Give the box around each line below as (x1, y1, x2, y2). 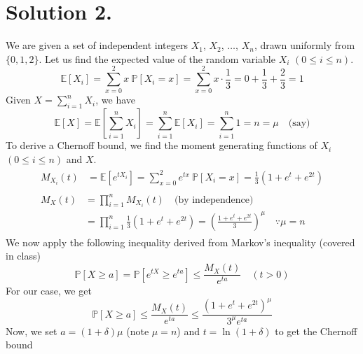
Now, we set (6, 323, 57, 338)
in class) (6, 248, 41, 263)
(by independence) (174, 194, 254, 205)
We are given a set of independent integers (6, 38, 188, 52)
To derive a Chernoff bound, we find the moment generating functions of (6, 138, 317, 153)
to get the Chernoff (275, 323, 357, 338)
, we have (95, 92, 136, 107)
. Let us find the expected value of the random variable (39, 51, 275, 66)
